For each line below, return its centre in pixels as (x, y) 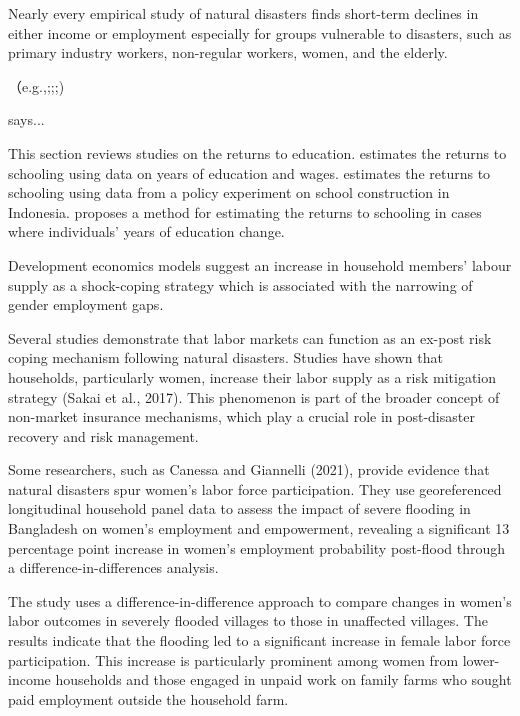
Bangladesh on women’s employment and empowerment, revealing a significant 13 (259, 528)
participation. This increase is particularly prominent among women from (233, 659)
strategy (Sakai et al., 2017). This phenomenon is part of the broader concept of (254, 396)
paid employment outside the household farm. (148, 698)
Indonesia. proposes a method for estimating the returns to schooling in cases (245, 211)
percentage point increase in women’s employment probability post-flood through (257, 547)
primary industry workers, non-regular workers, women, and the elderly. (228, 52)
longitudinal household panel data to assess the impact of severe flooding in (239, 508)
